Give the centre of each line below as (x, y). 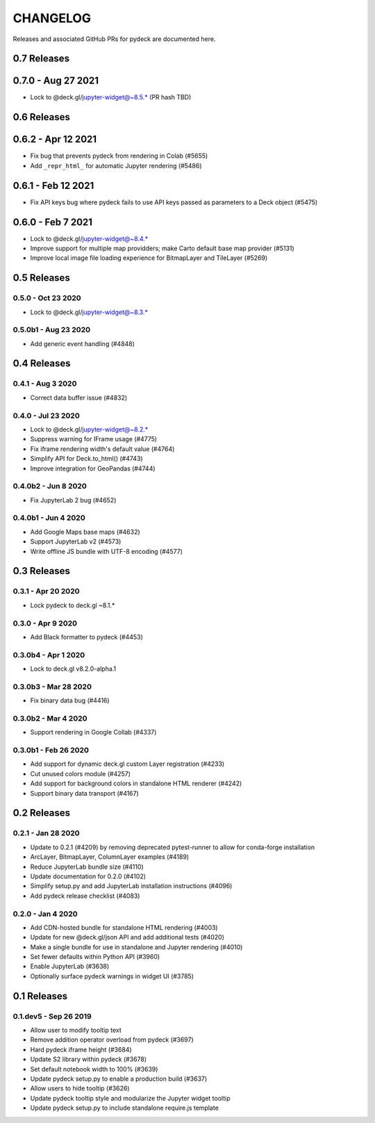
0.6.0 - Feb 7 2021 (53, 222)
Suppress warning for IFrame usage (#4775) (94, 439)
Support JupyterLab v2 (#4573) (76, 541)
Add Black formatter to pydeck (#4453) (87, 637)
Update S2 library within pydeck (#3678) (89, 1059)
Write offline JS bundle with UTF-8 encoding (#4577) (107, 551)
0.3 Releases (42, 571)
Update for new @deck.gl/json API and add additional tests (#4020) (127, 937)
